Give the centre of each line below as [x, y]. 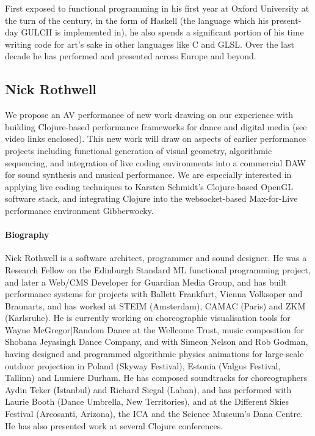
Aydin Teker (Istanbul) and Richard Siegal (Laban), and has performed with [148, 389]
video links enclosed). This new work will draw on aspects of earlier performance [156, 139]
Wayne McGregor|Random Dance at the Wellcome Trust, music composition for [155, 329]
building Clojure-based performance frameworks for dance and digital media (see [156, 126]
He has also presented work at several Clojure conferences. [114, 425]
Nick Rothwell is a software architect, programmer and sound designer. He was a [156, 258]
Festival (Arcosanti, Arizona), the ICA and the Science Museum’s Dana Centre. [154, 414]
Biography [27, 235]
